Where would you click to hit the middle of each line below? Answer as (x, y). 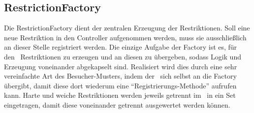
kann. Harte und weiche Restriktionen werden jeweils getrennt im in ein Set (120, 95)
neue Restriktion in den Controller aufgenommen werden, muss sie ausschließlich (125, 37)
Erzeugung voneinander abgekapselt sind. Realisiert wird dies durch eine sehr (121, 66)
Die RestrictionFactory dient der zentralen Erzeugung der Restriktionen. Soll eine (127, 28)
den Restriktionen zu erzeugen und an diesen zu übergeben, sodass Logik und (123, 56)
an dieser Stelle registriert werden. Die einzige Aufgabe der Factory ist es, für (121, 47)
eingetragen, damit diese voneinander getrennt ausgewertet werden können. (117, 104)
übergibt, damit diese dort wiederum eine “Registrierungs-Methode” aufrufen (120, 85)
